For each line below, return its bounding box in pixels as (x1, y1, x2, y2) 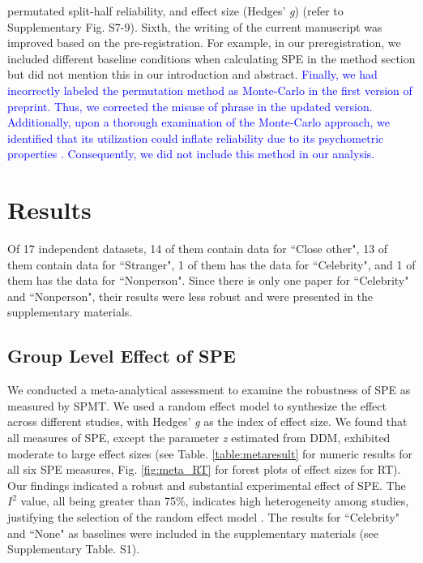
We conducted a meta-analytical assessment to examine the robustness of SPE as (7, 381, 411, 398)
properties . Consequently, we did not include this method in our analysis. (7, 145, 375, 162)
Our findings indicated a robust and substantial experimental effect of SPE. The (7, 476, 406, 493)
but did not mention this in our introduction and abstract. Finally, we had (7, 66, 378, 83)
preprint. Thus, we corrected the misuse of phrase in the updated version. (7, 97, 373, 114)
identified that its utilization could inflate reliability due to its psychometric (7, 129, 384, 146)
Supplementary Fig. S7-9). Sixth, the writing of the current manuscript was (7, 18, 382, 35)
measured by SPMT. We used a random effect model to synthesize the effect (7, 397, 387, 414)
